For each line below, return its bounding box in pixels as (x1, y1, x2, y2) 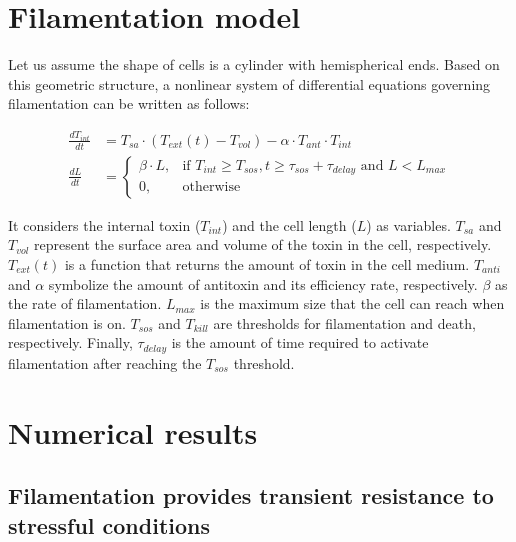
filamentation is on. (8, 312, 126, 333)
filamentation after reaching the (8, 352, 202, 373)
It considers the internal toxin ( (8, 214, 201, 235)
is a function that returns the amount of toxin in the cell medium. (64, 253, 470, 274)
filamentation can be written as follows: (8, 93, 250, 114)
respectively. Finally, (8, 332, 133, 353)
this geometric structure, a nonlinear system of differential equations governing (8, 73, 491, 94)
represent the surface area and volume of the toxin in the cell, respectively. (34, 234, 492, 255)
